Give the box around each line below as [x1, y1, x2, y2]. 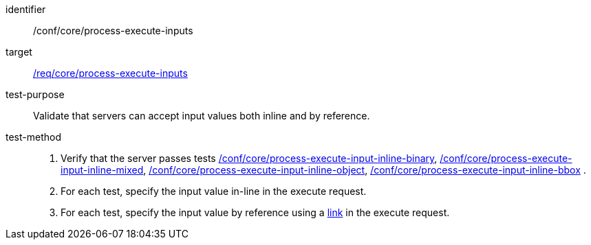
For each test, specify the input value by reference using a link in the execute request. [61, 207, 450, 218]
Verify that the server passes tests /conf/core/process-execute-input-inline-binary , [61, 152, 438, 164]
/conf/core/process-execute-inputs [33, 25, 193, 36]
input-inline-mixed [61, 164, 144, 176]
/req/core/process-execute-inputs [33, 67, 188, 79]
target [6, 46, 32, 58]
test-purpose [6, 89, 65, 100]
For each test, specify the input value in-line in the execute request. [61, 185, 367, 197]
